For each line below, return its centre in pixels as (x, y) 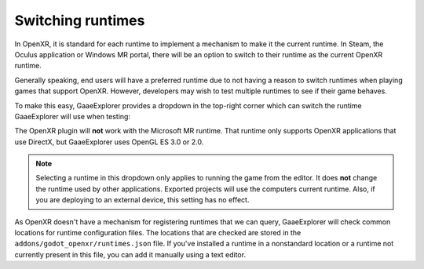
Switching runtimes (80, 20)
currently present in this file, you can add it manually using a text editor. (130, 254)
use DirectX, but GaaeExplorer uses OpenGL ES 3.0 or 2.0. (109, 142)
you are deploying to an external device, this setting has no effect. (143, 200)
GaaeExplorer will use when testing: (73, 116)
